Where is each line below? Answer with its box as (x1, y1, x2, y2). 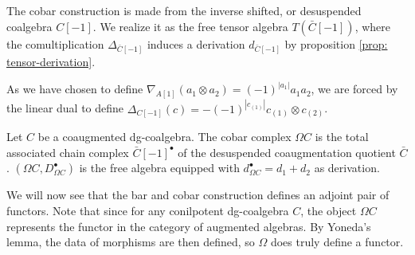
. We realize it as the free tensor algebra (92, 18, 288, 34)
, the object (300, 202, 357, 219)
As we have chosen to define (6, 80, 143, 97)
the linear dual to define (6, 100, 124, 116)
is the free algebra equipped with (79, 159, 240, 176)
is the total (315, 128, 369, 145)
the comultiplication (6, 35, 104, 52)
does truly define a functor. (270, 233, 404, 250)
